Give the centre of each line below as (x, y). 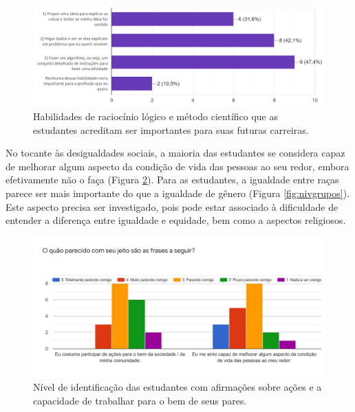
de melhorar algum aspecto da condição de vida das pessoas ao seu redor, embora (177, 166)
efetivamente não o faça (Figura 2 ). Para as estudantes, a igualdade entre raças (172, 180)
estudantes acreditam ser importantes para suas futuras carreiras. (171, 129)
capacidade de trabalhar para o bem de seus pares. (140, 400)
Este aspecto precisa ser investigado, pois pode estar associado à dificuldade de (172, 206)
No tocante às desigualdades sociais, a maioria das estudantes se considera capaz (175, 153)
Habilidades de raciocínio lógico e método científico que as (156, 116)
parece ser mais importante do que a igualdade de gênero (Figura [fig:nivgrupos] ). (178, 193)
